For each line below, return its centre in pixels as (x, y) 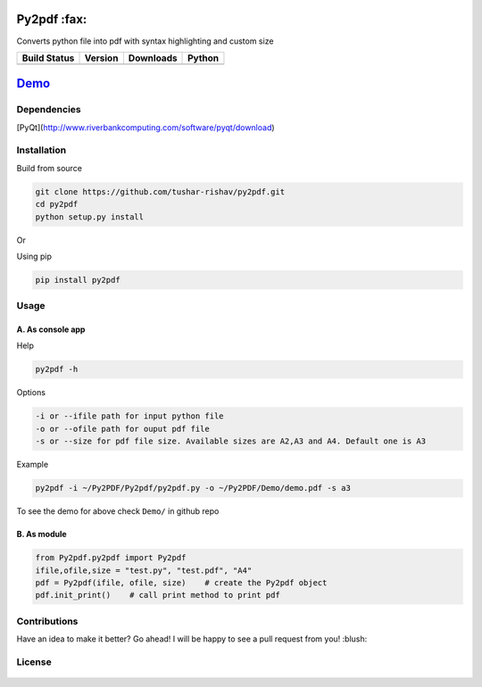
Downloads (153, 58)
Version (101, 58)
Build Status (48, 58)
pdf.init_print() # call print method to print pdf (158, 595)
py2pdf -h (57, 369)
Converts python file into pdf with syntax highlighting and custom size (145, 41)
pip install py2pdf (78, 280)
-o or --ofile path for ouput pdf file (122, 429)
